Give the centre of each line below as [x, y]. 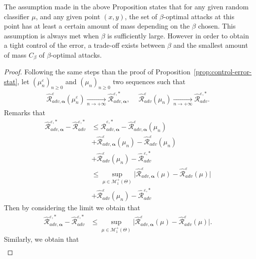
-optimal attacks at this [199, 16]
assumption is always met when [51, 35]
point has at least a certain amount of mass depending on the [97, 26]
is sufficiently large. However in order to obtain [178, 35]
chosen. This [217, 26]
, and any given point [68, 16]
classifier [17, 16]
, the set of [141, 16]
